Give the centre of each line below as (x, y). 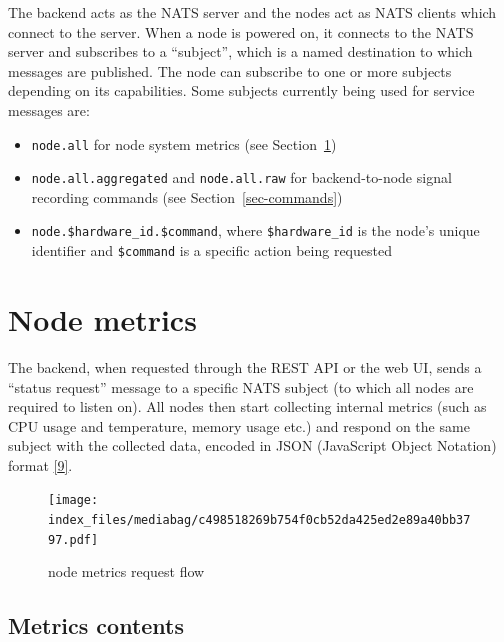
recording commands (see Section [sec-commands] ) (187, 196)
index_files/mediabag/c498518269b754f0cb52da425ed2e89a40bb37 (259, 520)
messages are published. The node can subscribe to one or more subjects (230, 70)
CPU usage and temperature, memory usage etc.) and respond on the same (239, 425)
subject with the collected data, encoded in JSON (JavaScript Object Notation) (252, 445)
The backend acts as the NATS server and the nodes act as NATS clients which (252, 12)
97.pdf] (73, 539)
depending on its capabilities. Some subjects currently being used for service (241, 90)
